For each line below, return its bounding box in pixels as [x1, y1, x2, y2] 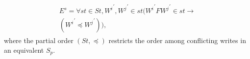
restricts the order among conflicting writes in [108, 35, 246, 45]
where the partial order [4, 35, 74, 45]
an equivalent [4, 44, 44, 55]
